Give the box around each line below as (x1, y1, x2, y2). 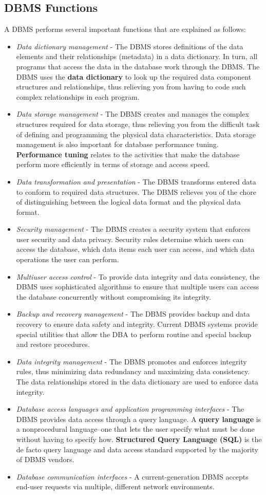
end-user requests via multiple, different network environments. (16, 481, 215, 492)
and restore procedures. (16, 339, 90, 350)
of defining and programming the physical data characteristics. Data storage (16, 129, 256, 139)
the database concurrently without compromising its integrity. (16, 291, 211, 302)
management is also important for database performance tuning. (16, 139, 219, 150)
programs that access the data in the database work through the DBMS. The (16, 61, 260, 71)
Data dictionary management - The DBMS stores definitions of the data (16, 41, 243, 51)
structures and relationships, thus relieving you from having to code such (16, 81, 246, 92)
